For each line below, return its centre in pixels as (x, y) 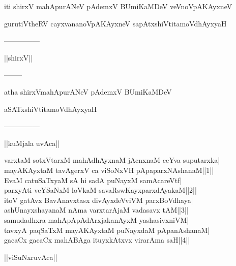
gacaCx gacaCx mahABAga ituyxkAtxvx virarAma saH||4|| (97, 240)
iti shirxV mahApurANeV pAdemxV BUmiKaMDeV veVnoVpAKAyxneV (118, 6)
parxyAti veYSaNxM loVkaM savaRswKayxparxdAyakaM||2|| (100, 190)
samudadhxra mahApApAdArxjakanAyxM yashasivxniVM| (97, 219)
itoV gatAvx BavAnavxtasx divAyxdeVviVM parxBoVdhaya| (99, 200)
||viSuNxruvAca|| (31, 257)
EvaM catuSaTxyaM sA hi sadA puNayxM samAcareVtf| (93, 180)
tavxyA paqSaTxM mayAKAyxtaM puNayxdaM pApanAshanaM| (107, 230)
